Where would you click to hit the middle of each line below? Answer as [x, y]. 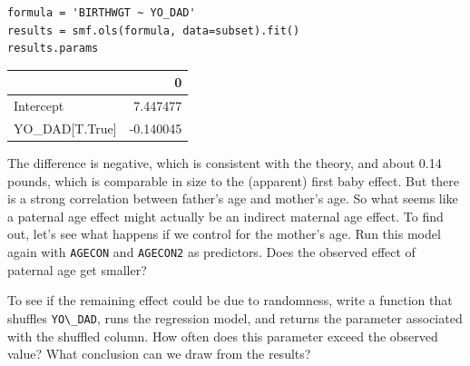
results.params [53, 49]
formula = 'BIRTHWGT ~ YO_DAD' [102, 13]
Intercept [39, 106]
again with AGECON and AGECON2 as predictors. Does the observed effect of [211, 252]
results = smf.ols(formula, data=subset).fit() [154, 30]
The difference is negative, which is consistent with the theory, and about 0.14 [225, 163]
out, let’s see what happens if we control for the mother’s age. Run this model [224, 234]
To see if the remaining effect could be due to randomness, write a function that [230, 300]
